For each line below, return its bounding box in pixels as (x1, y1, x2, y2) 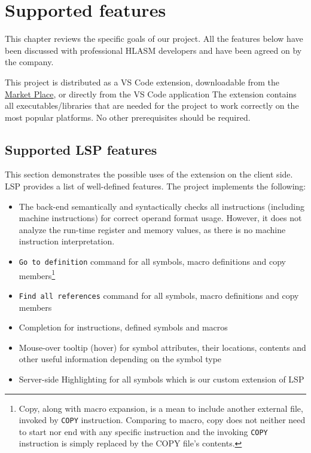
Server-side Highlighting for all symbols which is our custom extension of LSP (19, 372, 304, 385)
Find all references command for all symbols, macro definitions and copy (19, 289, 299, 301)
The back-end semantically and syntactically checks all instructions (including (19, 200, 304, 212)
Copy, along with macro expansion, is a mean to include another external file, (19, 402, 303, 414)
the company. (5, 56, 54, 68)
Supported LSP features (5, 140, 157, 158)
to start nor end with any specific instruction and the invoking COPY (19, 425, 268, 437)
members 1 (19, 267, 56, 281)
